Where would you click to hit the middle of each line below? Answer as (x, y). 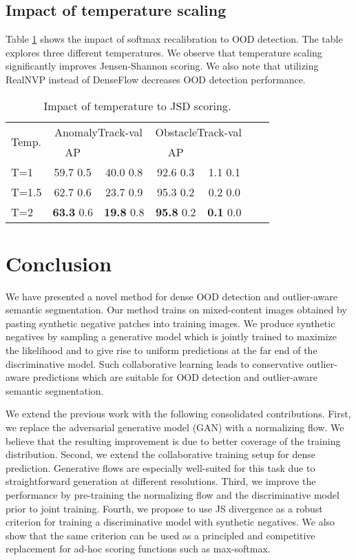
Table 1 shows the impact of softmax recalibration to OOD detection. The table (174, 39)
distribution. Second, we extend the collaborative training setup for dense (160, 454)
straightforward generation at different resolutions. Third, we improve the (161, 481)
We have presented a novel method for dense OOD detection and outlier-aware (171, 296)
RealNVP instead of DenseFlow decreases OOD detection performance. (156, 79)
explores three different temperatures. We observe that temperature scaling (164, 52)
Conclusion (59, 263)
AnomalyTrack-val (98, 132)
